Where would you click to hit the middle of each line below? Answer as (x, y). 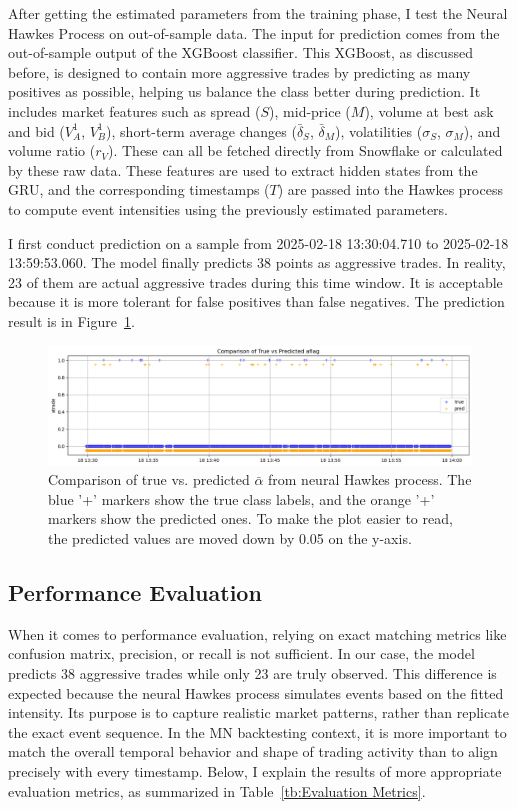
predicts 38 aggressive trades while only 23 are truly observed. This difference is (252, 672)
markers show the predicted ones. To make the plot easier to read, (250, 518)
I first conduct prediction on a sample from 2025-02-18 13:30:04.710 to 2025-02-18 (258, 242)
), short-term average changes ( (201, 130)
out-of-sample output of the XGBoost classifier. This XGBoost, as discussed (240, 52)
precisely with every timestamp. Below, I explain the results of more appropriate (255, 770)
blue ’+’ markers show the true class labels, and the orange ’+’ (241, 498)
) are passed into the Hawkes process (390, 189)
